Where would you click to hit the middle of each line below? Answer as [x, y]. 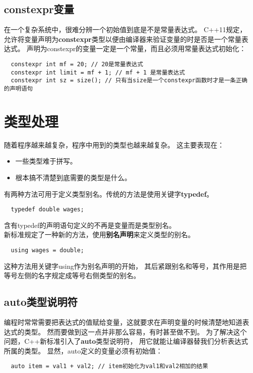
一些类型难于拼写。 [46, 161]
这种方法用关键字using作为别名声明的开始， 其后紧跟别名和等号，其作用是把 [125, 266]
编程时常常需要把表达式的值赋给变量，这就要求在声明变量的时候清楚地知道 [123, 322]
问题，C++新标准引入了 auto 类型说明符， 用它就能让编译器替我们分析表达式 [126, 341]
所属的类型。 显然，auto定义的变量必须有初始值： [83, 350]
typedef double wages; [47, 210]
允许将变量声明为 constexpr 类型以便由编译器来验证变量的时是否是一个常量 [123, 39]
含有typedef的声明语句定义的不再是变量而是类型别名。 [90, 225]
